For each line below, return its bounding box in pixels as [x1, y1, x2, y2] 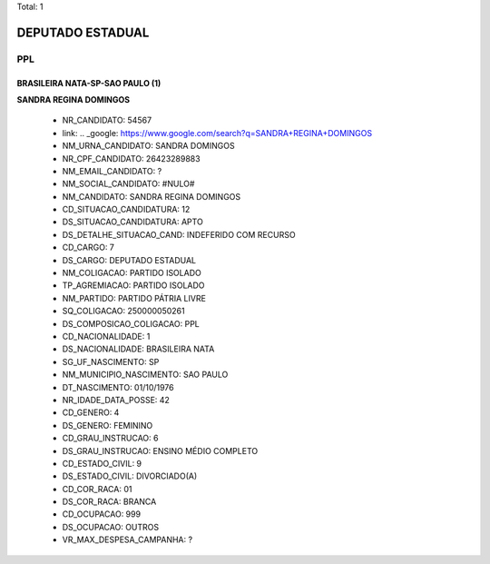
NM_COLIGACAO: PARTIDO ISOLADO [62, 268, 201, 279]
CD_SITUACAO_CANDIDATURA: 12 [62, 204, 191, 215]
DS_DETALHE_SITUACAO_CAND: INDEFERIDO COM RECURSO [62, 229, 296, 240]
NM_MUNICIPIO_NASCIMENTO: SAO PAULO [62, 369, 229, 381]
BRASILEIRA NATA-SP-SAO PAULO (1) [16, 77, 162, 88]
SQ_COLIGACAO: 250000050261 [62, 305, 185, 317]
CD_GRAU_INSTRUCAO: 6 [62, 432, 159, 444]
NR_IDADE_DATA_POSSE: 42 [62, 394, 170, 405]
